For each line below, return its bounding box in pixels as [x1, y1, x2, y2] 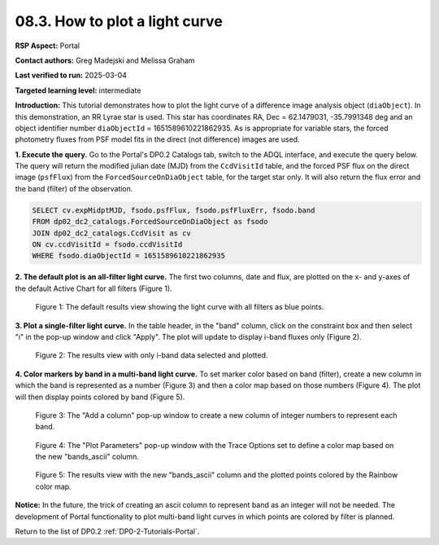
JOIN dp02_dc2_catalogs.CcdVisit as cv [32, 228, 191, 238]
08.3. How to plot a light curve [15, 12, 223, 30]
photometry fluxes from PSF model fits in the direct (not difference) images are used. [15, 134, 300, 144]
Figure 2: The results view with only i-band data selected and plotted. [35, 350, 268, 360]
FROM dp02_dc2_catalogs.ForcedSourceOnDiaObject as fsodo [32, 217, 268, 226]
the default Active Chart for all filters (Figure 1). [15, 283, 172, 293]
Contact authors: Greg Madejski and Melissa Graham [15, 55, 195, 65]
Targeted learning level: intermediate [15, 86, 141, 95]
